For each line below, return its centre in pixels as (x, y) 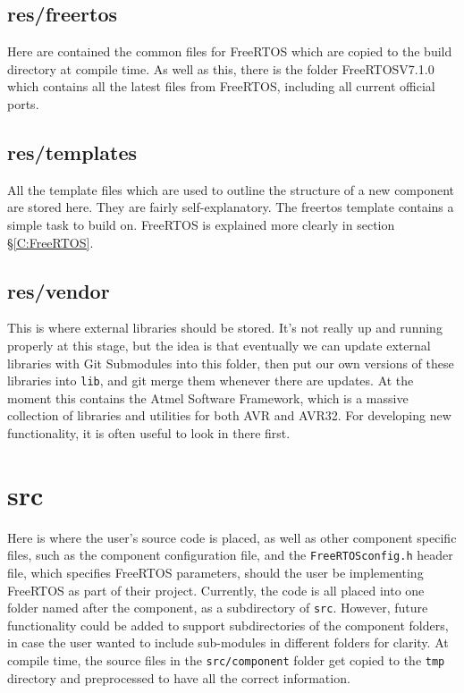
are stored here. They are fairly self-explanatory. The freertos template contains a (231, 207)
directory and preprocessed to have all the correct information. (179, 677)
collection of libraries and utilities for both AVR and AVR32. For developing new (229, 415)
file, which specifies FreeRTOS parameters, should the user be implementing (215, 572)
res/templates (72, 152)
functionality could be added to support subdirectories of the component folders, (228, 625)
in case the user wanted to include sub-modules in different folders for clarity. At (228, 642)
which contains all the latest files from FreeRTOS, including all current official (221, 86)
